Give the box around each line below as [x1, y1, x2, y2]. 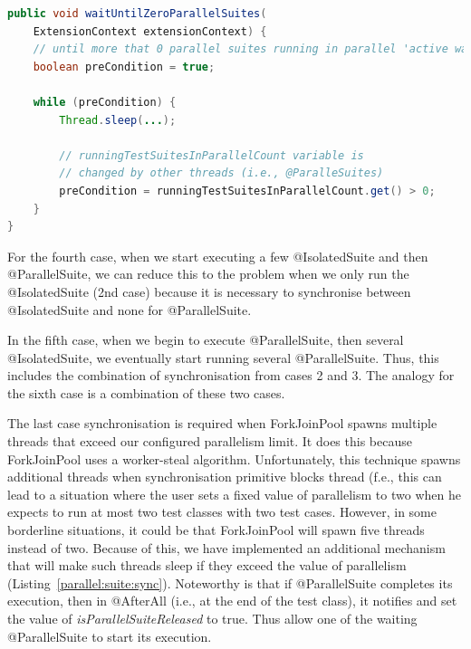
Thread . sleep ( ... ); [59, 113, 177, 127]
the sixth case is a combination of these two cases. [7, 383, 285, 402]
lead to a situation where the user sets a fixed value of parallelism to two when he [7, 484, 461, 503]
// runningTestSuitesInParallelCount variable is [59, 148, 364, 162]
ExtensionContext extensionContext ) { [33, 24, 267, 38]
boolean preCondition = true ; [33, 60, 216, 73]
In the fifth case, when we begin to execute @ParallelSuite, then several [7, 330, 404, 349]
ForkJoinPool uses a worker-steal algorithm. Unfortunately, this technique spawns [7, 449, 461, 468]
